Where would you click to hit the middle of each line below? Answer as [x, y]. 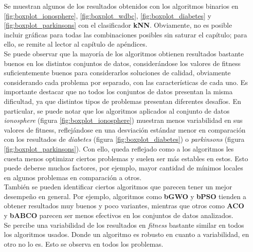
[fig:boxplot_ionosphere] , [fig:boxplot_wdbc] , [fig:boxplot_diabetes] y [108, 15]
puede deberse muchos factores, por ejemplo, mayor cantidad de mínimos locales [124, 168]
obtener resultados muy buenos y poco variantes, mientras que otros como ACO [124, 206]
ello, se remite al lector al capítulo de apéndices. [76, 44]
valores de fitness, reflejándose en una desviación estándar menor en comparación [125, 129]
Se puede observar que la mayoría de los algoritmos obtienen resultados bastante [124, 53]
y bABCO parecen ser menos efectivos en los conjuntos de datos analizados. [119, 215]
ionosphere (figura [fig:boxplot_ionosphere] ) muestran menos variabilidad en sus [123, 120]
